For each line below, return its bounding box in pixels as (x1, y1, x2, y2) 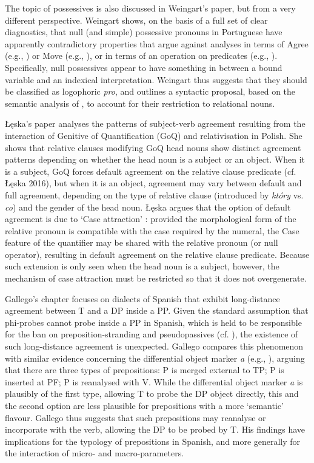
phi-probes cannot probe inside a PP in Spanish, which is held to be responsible (5, 316, 302, 328)
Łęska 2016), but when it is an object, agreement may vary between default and (5, 177, 302, 189)
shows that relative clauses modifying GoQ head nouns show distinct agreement (5, 141, 301, 154)
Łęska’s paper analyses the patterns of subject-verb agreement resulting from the (5, 117, 306, 130)
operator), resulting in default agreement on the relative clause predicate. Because (5, 248, 310, 260)
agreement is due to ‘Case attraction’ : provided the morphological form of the (5, 212, 296, 225)
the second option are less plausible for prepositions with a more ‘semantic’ (5, 399, 284, 411)
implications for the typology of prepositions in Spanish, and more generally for (5, 434, 301, 447)
